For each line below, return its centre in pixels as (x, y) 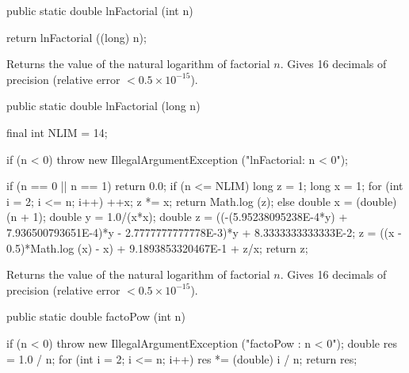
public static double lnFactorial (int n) (100, 10)
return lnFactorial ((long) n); (76, 37)
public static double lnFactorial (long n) (103, 106)
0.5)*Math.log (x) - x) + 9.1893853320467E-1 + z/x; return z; (157, 247)
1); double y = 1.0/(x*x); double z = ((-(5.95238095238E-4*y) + (190, 217)
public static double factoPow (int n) (96, 316)
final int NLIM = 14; (57, 132)
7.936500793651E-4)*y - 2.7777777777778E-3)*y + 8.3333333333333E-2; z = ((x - (204, 232)
